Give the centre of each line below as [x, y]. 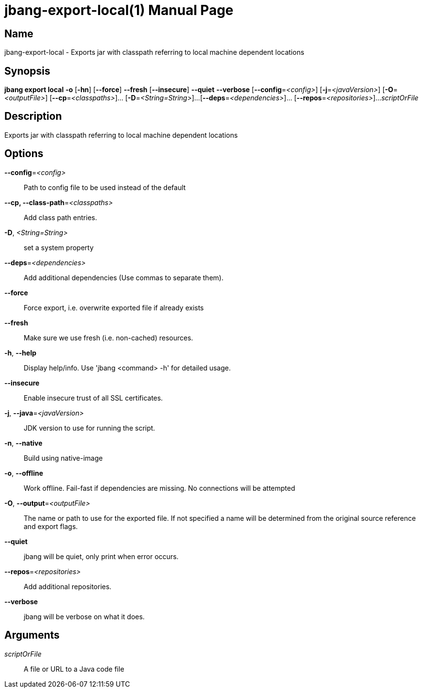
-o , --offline [24, 473]
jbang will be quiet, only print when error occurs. [101, 556]
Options [24, 154]
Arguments [32, 635]
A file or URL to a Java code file [74, 669]
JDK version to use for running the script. [90, 428]
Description [33, 116]
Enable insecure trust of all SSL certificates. [93, 398]
